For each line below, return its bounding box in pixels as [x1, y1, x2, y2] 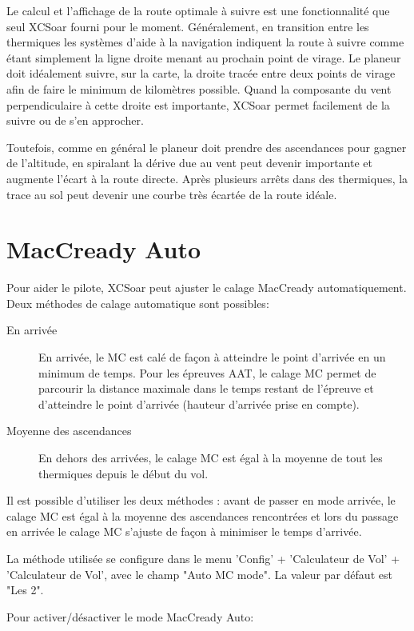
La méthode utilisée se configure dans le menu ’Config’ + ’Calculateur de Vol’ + [6, 549, 400, 566]
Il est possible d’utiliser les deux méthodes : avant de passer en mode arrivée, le [6, 492, 396, 509]
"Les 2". [6, 581, 44, 598]
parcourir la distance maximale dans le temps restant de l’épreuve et [38, 380, 374, 397]
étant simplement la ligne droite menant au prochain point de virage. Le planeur [6, 49, 401, 66]
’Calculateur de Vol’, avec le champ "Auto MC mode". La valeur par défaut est [6, 565, 392, 582]
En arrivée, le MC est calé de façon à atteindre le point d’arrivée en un [38, 349, 386, 365]
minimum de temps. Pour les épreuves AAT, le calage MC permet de [38, 364, 376, 381]
